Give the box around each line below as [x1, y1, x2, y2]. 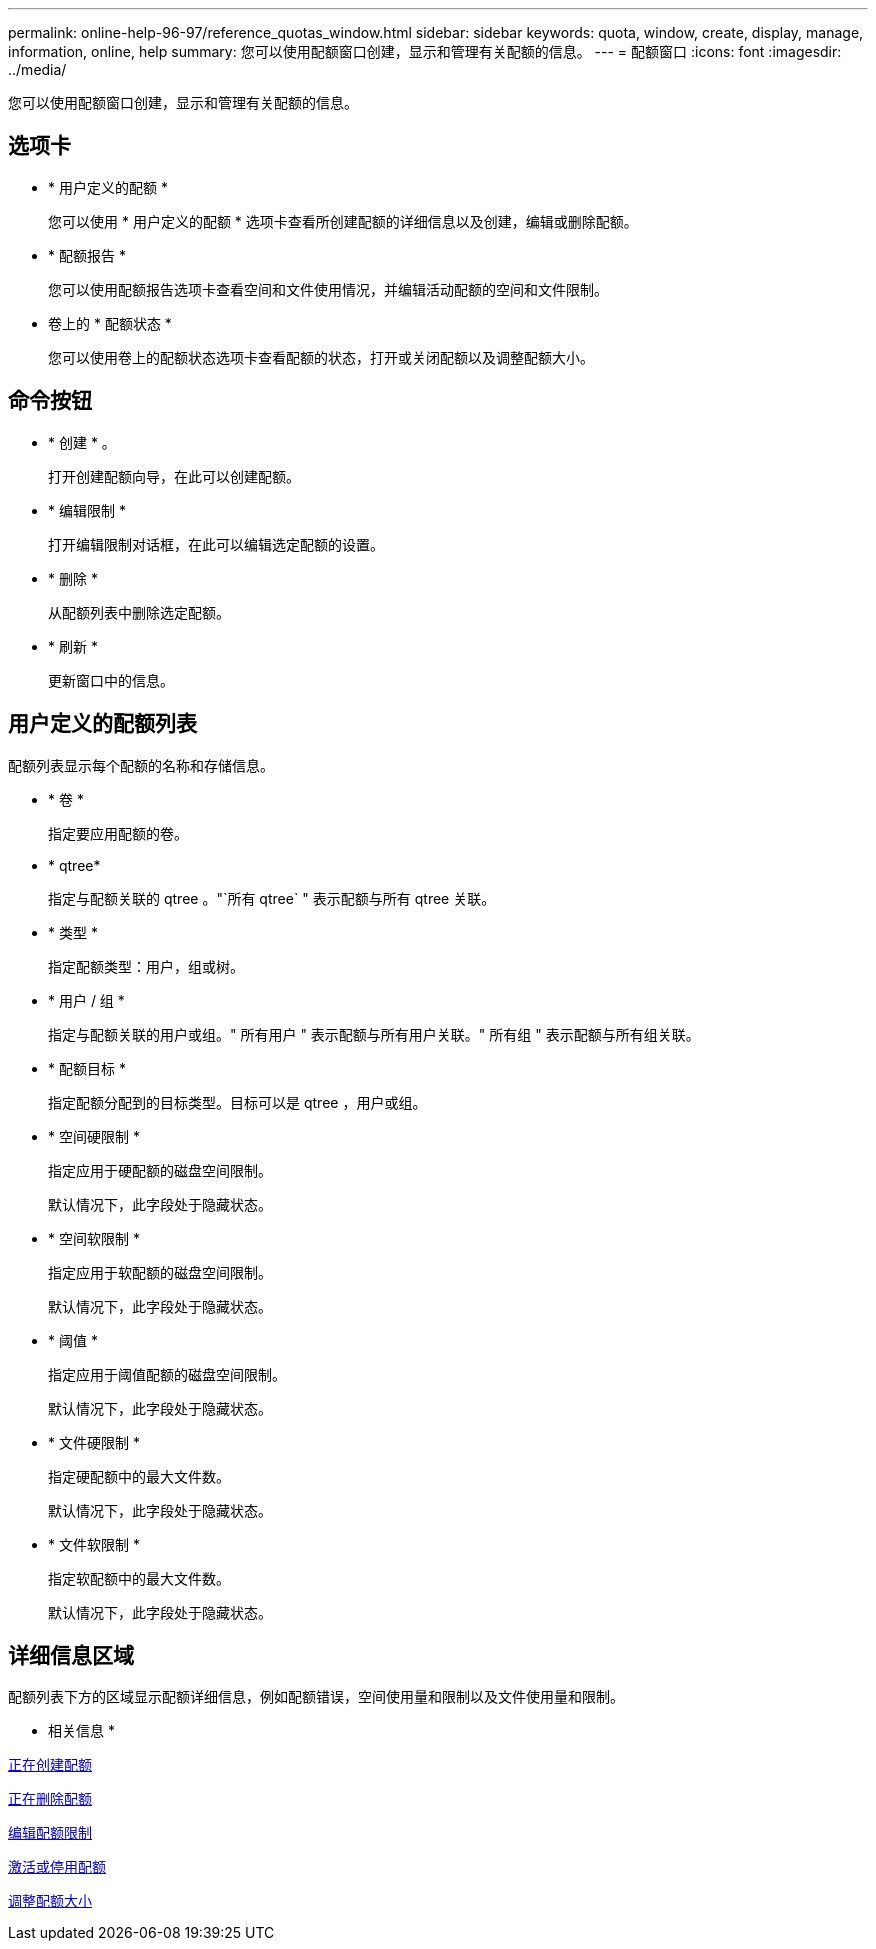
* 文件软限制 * [48, 1535, 140, 1553]
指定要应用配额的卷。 [48, 824, 188, 842]
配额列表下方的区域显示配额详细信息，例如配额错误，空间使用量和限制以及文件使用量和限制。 [8, 1688, 624, 1706]
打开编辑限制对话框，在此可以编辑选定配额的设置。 [48, 535, 384, 553]
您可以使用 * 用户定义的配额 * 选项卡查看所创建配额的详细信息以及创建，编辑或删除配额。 [48, 212, 638, 230]
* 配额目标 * [48, 1059, 126, 1077]
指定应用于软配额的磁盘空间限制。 [48, 1263, 272, 1281]
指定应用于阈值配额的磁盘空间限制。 [48, 1365, 286, 1383]
